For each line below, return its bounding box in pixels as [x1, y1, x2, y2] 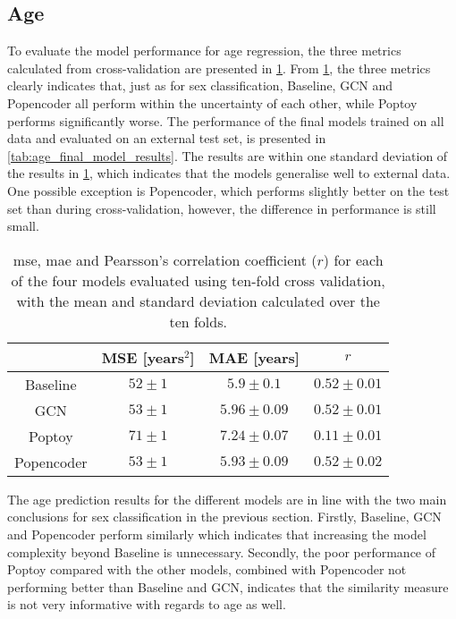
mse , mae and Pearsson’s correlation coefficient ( [13, 249, 317, 270]
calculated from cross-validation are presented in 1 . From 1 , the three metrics [7, 58, 431, 77]
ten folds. [169, 310, 227, 332]
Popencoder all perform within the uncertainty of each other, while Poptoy [7, 93, 418, 112]
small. [7, 216, 39, 235]
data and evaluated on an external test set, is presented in [7, 129, 326, 148]
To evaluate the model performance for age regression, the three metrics [7, 41, 401, 60]
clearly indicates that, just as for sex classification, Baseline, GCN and [7, 76, 393, 95]
